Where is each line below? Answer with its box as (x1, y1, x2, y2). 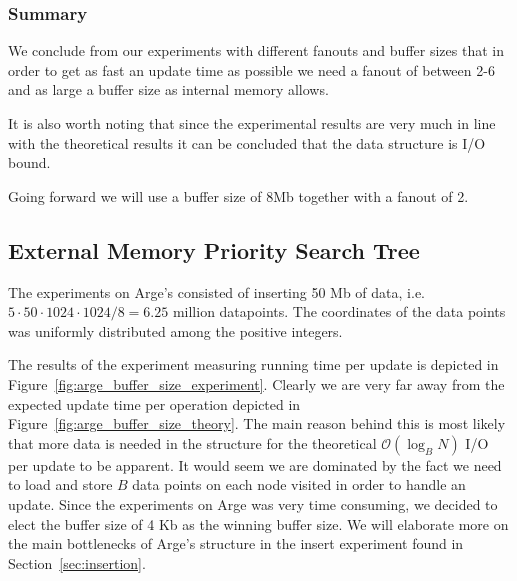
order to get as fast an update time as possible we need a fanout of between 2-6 (8, 59, 495, 80)
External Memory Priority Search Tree (8, 234, 420, 265)
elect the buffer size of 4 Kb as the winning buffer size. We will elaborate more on (8, 513, 509, 534)
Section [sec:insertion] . (8, 552, 146, 573)
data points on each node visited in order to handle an (132, 474, 466, 495)
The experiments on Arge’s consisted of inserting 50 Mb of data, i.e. (8, 281, 425, 302)
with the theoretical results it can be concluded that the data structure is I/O (8, 132, 486, 153)
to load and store (8, 474, 113, 495)
